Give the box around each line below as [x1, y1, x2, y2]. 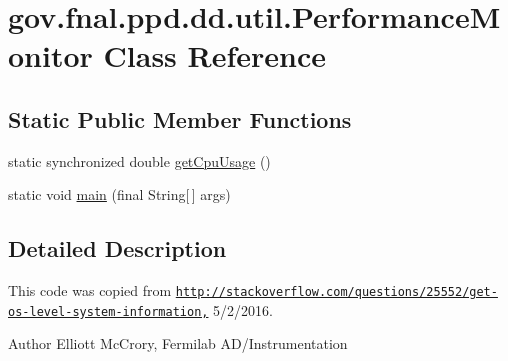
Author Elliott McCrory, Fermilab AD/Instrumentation [8, 333, 348, 354]
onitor [8, 35, 93, 76]
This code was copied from [8, 280, 172, 301]
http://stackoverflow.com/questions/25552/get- [175, 285, 498, 300]
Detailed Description [8, 233, 227, 264]
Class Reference [103, 35, 327, 76]
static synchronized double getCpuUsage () [8, 150, 271, 171]
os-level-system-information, [8, 304, 209, 319]
